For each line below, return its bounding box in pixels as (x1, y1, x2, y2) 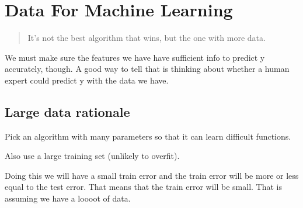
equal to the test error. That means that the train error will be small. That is (5, 181, 283, 193)
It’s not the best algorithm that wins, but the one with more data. (27, 32, 266, 44)
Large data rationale (5, 102, 130, 120)
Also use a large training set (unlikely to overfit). (5, 150, 180, 162)
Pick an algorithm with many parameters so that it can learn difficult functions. (5, 130, 291, 142)
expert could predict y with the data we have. (5, 74, 169, 86)
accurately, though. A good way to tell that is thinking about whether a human (5, 63, 290, 75)
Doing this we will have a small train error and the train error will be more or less (5, 169, 299, 181)
